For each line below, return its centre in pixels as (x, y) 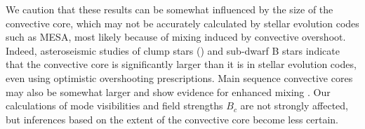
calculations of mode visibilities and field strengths (114, 106)
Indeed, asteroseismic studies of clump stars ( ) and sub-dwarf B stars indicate (173, 50)
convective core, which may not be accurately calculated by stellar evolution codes (182, 23)
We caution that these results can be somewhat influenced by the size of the (170, 9)
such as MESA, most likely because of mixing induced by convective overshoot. (176, 37)
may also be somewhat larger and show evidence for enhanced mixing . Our (168, 91)
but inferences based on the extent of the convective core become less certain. (172, 119)
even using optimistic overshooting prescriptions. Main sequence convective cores (179, 77)
